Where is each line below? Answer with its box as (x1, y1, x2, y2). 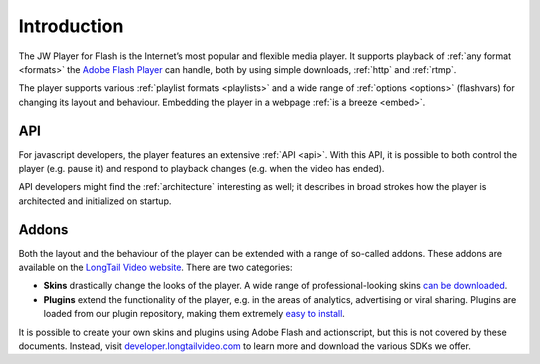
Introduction (18, 15, 124, 37)
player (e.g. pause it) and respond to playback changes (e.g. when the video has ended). (18, 163, 385, 175)
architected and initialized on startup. (18, 195, 172, 207)
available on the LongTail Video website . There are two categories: (18, 261, 293, 274)
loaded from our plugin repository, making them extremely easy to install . (43, 308, 345, 320)
